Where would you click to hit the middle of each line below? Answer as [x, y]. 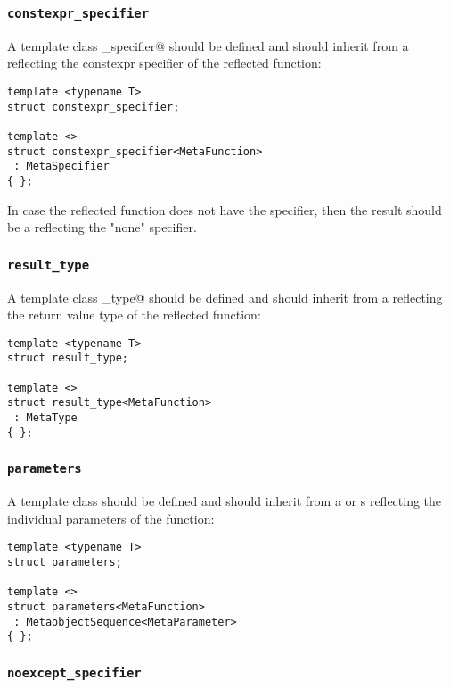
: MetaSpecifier [61, 166]
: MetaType [45, 418]
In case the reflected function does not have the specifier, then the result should [225, 209]
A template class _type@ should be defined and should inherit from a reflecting [225, 297]
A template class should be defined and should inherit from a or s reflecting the [225, 501]
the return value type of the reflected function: [134, 315]
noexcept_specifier [74, 672]
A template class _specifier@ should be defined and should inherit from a [208, 45]
